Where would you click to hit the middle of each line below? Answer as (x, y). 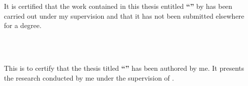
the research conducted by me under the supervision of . (89, 77)
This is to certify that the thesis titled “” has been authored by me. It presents (124, 68)
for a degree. (23, 25)
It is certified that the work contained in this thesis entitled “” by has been (118, 6)
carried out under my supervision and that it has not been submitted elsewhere (124, 15)
